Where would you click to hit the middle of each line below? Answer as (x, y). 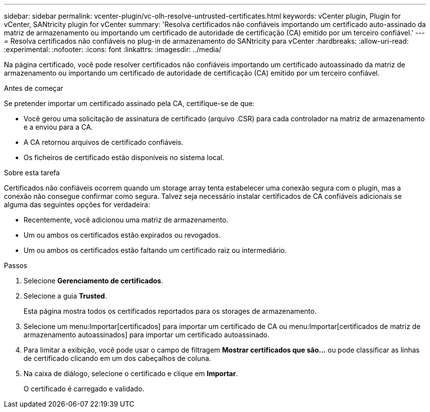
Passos (16, 265)
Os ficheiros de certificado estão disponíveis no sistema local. (124, 157)
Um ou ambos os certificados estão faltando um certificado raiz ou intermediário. (155, 250)
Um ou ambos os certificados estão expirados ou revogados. (122, 235)
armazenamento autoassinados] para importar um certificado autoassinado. (147, 335)
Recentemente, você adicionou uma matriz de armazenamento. (126, 220)
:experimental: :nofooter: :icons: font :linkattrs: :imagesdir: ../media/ (113, 49)
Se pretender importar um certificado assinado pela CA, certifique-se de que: (129, 103)
